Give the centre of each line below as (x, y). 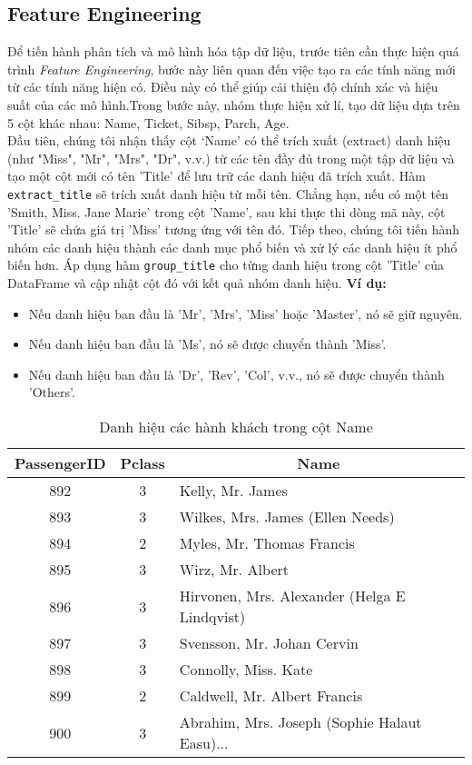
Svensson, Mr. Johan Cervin (269, 643)
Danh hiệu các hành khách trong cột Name (236, 427)
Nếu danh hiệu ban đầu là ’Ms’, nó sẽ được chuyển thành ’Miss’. (207, 344)
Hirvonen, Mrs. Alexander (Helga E (292, 596)
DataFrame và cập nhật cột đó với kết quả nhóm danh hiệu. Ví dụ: (197, 283)
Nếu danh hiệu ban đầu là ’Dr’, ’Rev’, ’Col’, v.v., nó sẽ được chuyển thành (236, 374)
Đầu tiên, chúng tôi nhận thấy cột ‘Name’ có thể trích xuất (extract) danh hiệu (229, 140)
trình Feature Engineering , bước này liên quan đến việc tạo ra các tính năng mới (231, 69)
